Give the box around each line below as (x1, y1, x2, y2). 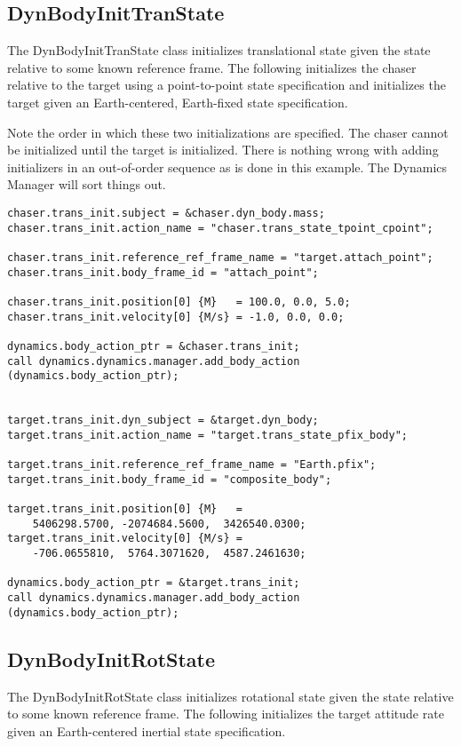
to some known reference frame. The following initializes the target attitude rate (7, 704, 444, 723)
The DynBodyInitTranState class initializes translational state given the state (7, 41, 431, 60)
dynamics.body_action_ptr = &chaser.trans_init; (7, 339, 300, 353)
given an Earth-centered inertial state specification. (7, 721, 286, 740)
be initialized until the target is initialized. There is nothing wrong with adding (7, 140, 439, 159)
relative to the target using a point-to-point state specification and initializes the (7, 75, 446, 94)
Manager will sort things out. (7, 175, 166, 194)
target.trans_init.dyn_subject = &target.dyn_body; (7, 414, 319, 427)
